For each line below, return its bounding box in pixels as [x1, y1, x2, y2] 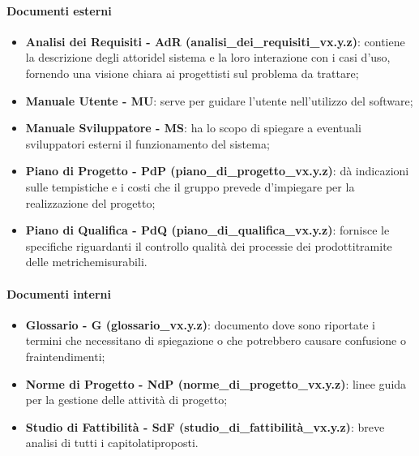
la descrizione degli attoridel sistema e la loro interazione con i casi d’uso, [25, 49, 391, 66]
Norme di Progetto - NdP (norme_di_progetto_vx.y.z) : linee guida [25, 375, 407, 392]
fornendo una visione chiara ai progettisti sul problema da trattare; [25, 64, 359, 81]
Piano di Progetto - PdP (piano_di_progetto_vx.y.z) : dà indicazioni [25, 162, 409, 179]
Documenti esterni [6, 2, 112, 19]
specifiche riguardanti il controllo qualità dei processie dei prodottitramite [25, 237, 392, 254]
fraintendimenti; [25, 347, 105, 364]
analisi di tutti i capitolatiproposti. [25, 434, 199, 451]
